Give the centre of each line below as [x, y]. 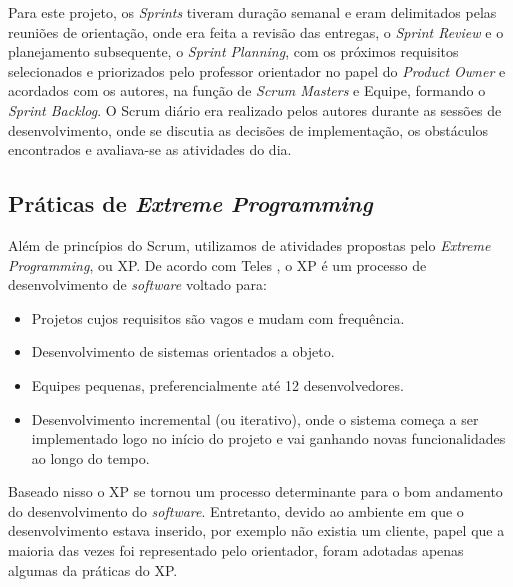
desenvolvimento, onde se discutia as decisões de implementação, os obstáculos [248, 129]
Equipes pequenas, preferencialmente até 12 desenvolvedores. [217, 384]
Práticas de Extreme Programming [190, 203]
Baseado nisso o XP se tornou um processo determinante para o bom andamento [255, 491]
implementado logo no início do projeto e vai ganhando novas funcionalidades [268, 438]
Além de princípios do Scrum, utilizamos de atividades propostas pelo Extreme [249, 244]
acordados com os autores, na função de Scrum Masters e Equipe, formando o [247, 90]
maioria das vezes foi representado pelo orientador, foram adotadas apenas [236, 550]
